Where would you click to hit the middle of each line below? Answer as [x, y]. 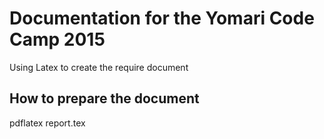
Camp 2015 [57, 39]
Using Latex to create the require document [99, 67]
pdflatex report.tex [47, 123]
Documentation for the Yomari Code [162, 18]
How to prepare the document [104, 98]
